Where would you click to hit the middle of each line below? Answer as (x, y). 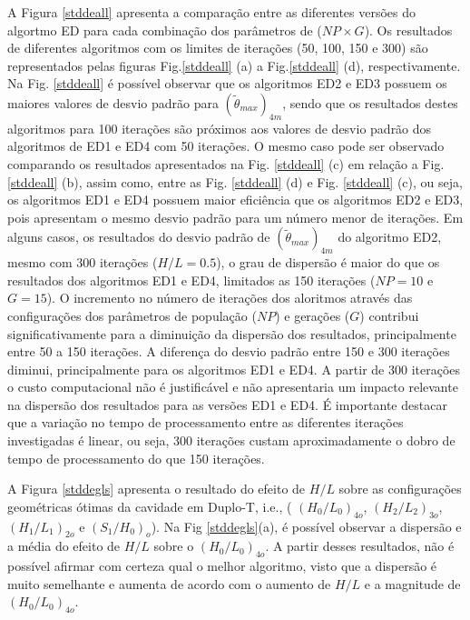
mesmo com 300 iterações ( (83, 262)
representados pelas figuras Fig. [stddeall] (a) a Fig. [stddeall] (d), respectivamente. (234, 65)
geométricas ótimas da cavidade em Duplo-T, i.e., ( (150, 506)
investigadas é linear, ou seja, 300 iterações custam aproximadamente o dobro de (231, 440)
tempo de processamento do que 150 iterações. (136, 458)
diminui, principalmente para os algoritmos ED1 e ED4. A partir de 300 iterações (234, 369)
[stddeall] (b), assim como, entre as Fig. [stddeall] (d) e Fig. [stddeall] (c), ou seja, (235, 181)
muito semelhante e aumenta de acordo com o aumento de (169, 583)
